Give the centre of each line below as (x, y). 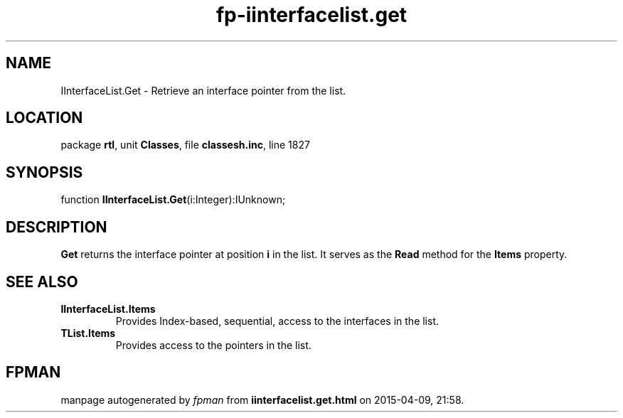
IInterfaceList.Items (108, 309)
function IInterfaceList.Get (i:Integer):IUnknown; (173, 200)
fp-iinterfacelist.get (311, 15)
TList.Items (88, 333)
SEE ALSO (42, 282)
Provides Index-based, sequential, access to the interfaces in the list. (277, 321)
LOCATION (44, 118)
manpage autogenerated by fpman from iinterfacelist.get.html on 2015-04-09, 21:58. (262, 400)
